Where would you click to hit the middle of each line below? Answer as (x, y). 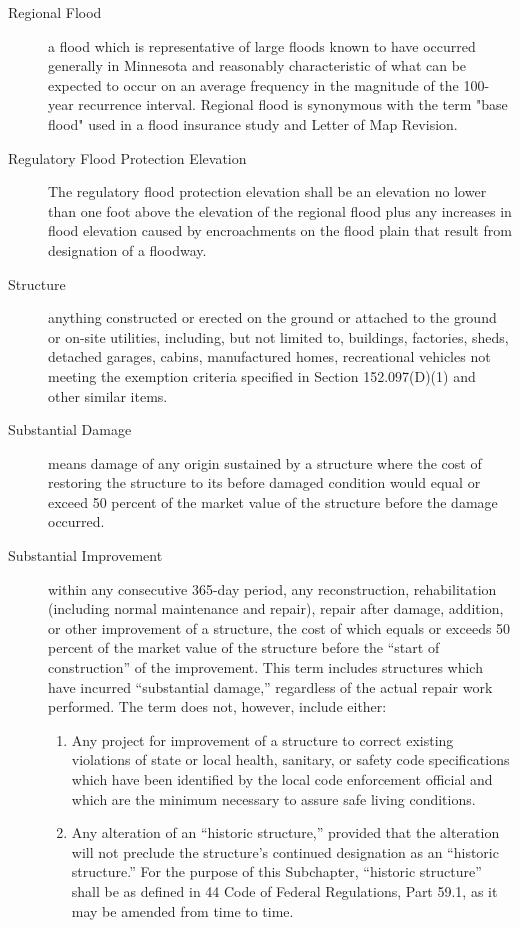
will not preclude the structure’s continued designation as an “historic (285, 851)
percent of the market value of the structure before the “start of (244, 647)
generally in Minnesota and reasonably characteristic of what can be (257, 65)
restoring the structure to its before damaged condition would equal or (264, 482)
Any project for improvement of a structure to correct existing (262, 739)
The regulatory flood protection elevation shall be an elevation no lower (267, 191)
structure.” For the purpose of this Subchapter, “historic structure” (276, 871)
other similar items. (108, 395)
